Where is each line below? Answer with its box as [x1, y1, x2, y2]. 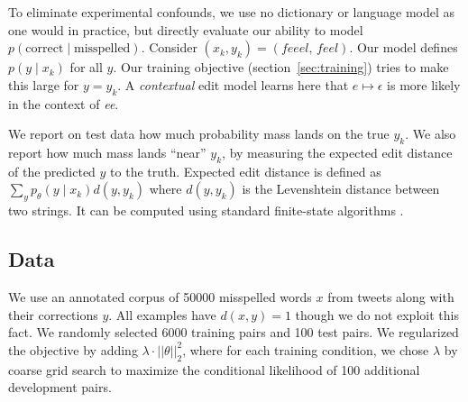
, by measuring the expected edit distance [222, 142, 453, 161]
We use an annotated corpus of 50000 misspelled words [8, 287, 312, 306]
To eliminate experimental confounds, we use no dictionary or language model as [8, 3, 455, 21]
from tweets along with [327, 287, 454, 306]
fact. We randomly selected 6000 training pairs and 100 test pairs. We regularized [8, 323, 459, 342]
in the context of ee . [8, 94, 119, 113]
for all [69, 58, 103, 77]
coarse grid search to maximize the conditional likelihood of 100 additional [8, 360, 420, 379]
